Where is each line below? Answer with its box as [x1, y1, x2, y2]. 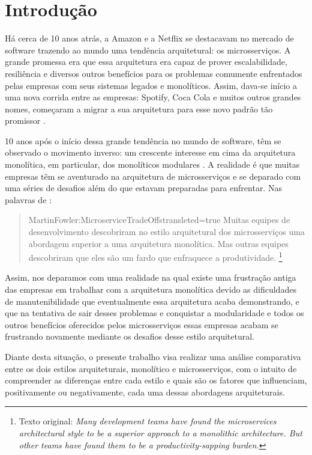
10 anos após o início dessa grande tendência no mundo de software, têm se [5, 134, 281, 147]
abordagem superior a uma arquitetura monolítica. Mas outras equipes [28, 237, 289, 249]
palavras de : [5, 193, 52, 206]
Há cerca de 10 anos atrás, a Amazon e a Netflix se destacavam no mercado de [5, 32, 294, 44]
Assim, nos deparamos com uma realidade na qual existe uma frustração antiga [5, 271, 296, 284]
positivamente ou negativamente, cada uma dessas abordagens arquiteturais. [5, 385, 285, 398]
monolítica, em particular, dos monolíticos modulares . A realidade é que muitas [5, 158, 300, 171]
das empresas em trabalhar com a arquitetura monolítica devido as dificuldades [5, 283, 296, 296]
